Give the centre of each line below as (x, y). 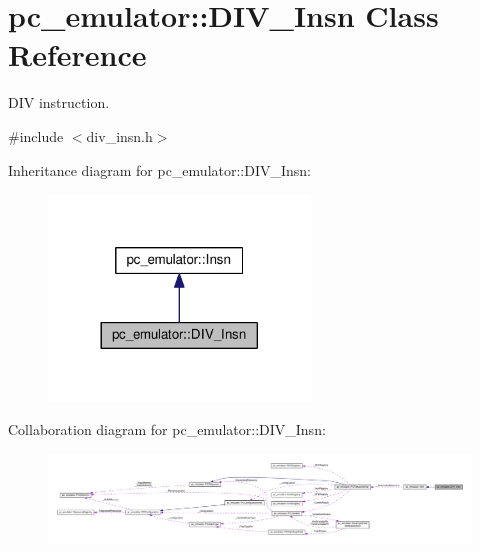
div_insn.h (119, 135)
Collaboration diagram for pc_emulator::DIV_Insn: (167, 429)
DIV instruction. (59, 102)
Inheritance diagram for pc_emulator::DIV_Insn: (160, 169)
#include (36, 135)
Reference (77, 54)
